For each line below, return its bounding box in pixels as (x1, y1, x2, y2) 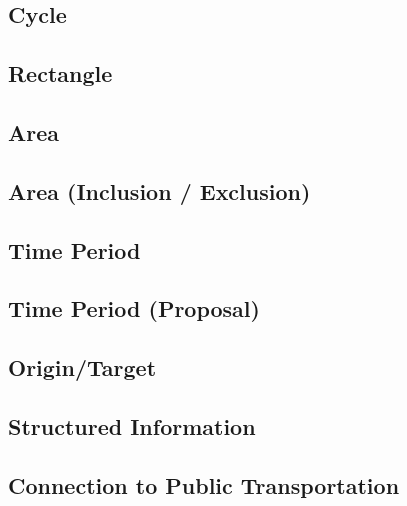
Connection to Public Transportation (8, 469, 400, 500)
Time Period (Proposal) (8, 293, 260, 324)
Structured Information (8, 410, 256, 441)
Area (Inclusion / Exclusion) (8, 175, 311, 206)
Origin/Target (8, 352, 157, 383)
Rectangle (8, 58, 113, 89)
